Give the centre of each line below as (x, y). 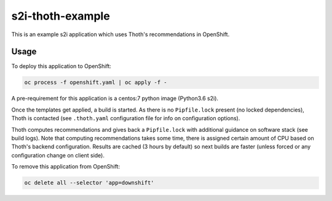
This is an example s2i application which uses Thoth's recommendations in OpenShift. (121, 34)
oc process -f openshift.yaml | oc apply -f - (96, 82)
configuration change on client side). (58, 155)
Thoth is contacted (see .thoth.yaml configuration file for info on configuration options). (126, 118)
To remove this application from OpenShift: (65, 167)
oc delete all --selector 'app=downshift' (89, 183)
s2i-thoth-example (61, 16)
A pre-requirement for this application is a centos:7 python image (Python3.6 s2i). (115, 99)
